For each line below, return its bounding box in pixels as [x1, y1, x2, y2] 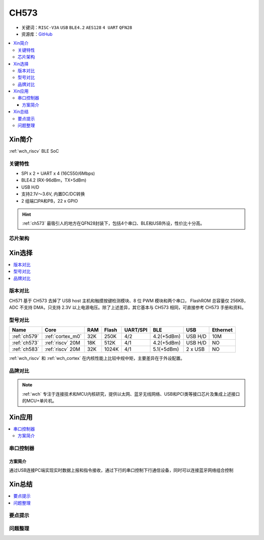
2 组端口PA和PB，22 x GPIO [21, 198, 78, 204]
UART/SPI [124, 327, 148, 333]
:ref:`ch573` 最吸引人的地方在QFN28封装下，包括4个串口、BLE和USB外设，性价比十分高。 [22, 220, 205, 226]
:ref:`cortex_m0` [44, 333, 82, 340]
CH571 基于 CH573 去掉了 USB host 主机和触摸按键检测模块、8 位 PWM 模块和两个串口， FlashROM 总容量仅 [9, 298, 229, 304]
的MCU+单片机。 [22, 398, 57, 404]
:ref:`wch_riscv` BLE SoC [9, 148, 59, 154]
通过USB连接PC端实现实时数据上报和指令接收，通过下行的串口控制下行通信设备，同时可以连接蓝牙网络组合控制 [9, 468, 234, 473]
